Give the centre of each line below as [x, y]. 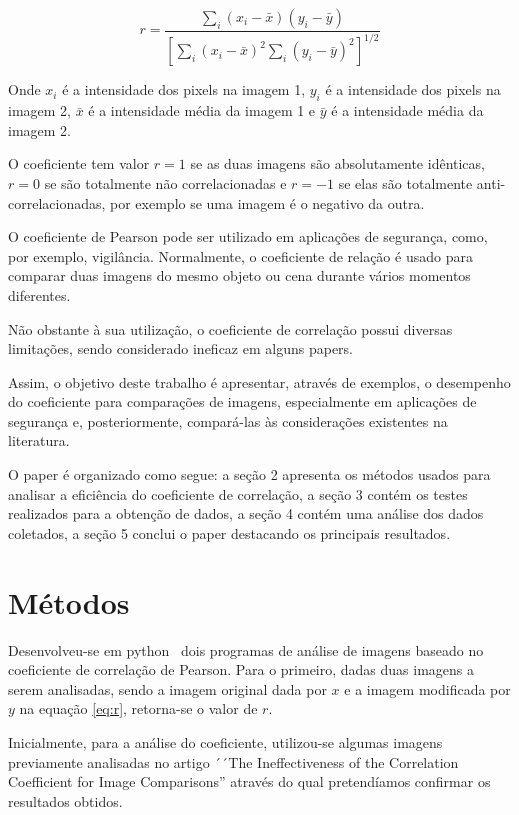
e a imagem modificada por [427, 688]
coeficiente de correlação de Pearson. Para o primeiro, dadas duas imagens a [241, 669]
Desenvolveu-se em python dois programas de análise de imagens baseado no [246, 649]
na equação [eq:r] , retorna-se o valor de [138, 708]
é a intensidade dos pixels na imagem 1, [184, 89]
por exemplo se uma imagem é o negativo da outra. [267, 202]
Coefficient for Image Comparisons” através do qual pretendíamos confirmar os [249, 781]
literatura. [39, 440]
